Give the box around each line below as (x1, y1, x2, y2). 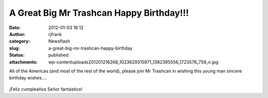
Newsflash (48, 38, 70, 44)
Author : (9, 31, 26, 37)
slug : (9, 45, 20, 51)
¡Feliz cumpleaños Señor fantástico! (9, 86, 83, 92)
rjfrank (48, 31, 62, 37)
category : (9, 38, 30, 44)
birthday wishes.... (9, 75, 47, 81)
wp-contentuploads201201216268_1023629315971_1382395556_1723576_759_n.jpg (48, 59, 218, 65)
